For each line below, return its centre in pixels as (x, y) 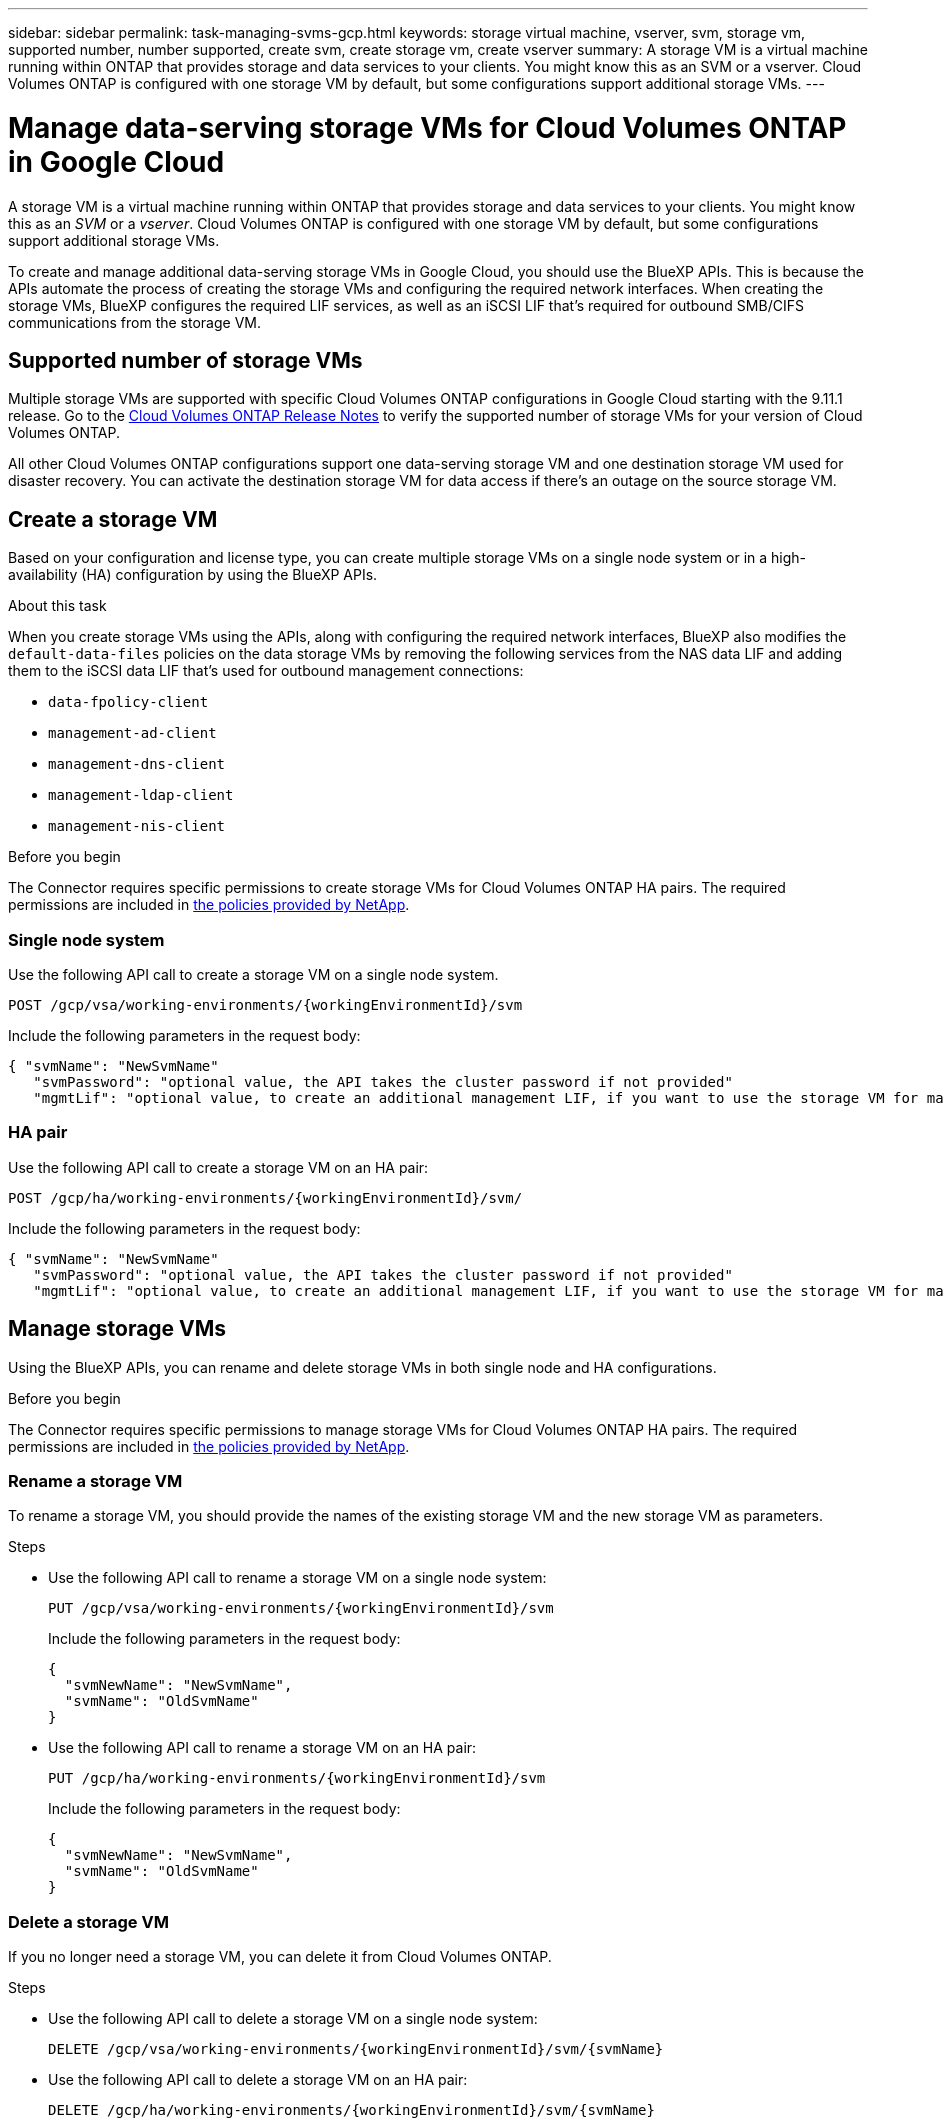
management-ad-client (132, 733)
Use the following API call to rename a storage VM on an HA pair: (262, 1748)
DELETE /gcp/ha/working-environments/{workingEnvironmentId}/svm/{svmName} (351, 2110)
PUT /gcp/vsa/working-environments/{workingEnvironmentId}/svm (301, 1608)
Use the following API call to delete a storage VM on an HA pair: (258, 2080)
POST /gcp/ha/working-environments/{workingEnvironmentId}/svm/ (265, 1197)
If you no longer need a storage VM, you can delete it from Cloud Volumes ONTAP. (280, 1957)
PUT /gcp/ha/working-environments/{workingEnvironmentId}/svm (297, 1778)
